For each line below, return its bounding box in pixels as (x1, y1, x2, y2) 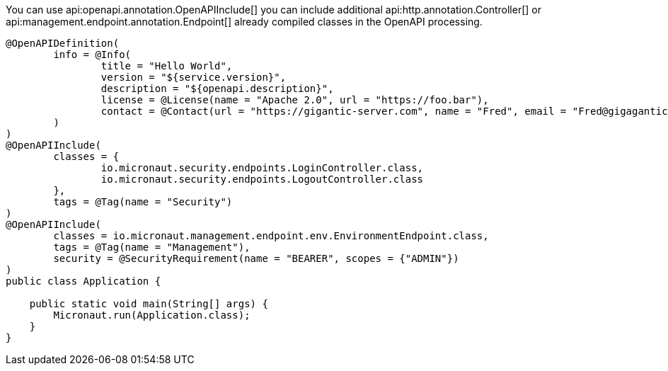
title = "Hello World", (100, 60, 233, 72)
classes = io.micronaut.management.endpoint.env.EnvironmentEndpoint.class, (53, 230, 489, 241)
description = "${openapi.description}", (100, 83, 334, 94)
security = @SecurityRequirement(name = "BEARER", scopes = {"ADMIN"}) (53, 253, 459, 264)
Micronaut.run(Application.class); (53, 309, 250, 321)
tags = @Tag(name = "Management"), (53, 241, 250, 253)
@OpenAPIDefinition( (6, 38, 120, 49)
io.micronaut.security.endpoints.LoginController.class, (100, 162, 424, 173)
